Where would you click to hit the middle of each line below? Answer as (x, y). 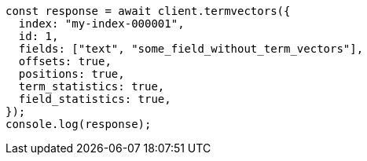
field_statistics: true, (95, 99)
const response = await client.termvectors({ (148, 11)
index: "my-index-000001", (101, 24)
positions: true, (72, 74)
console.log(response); (79, 124)
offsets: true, (65, 61)
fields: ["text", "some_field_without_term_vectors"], (191, 49)
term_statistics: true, (92, 86)
